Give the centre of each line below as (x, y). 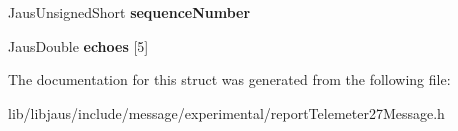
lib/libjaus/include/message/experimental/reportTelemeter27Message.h (226, 112)
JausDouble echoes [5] (78, 45)
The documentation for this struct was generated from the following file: (229, 79)
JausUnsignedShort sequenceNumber (129, 12)
